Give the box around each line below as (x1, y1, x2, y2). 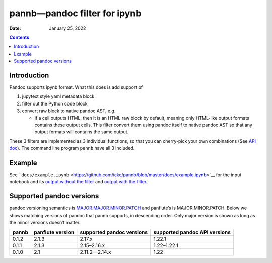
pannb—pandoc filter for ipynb (9, 8, 142, 19)
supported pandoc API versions (153, 229, 231, 236)
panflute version (33, 229, 75, 236)
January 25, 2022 (49, 25, 86, 31)
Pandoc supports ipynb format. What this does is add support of (9, 84, 143, 90)
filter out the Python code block (22, 100, 88, 107)
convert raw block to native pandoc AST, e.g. (22, 108, 116, 114)
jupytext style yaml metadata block (22, 93, 95, 99)
